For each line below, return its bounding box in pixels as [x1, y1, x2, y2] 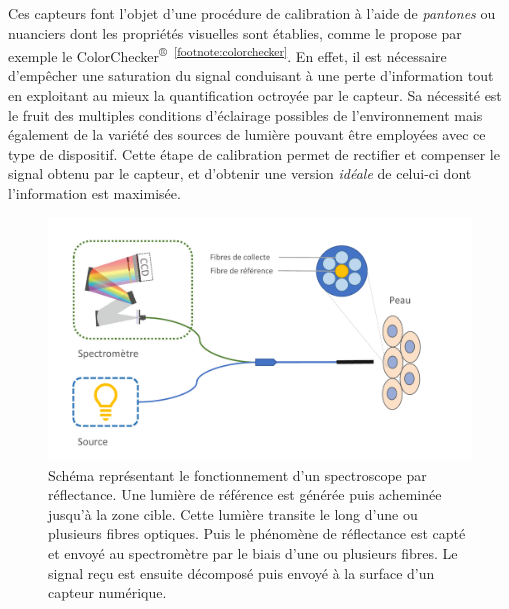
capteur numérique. [48, 582, 167, 603]
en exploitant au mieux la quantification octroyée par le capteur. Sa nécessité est [8, 85, 502, 106]
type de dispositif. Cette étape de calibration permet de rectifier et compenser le [8, 143, 500, 164]
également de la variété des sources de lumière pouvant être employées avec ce [8, 124, 486, 145]
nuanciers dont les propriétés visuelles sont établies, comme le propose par [8, 22, 462, 43]
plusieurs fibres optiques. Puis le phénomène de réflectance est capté [48, 523, 466, 544]
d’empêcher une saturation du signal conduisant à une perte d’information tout [8, 65, 494, 86]
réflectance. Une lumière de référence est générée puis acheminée [48, 484, 442, 505]
